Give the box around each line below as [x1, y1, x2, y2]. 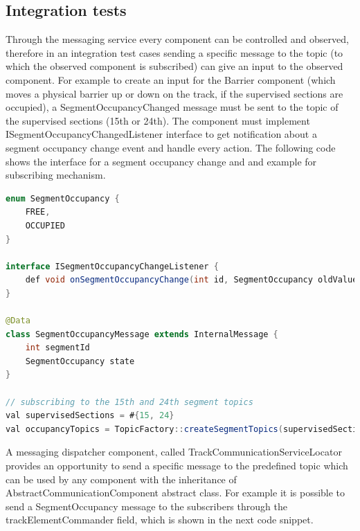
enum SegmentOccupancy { [6, 193, 120, 204]
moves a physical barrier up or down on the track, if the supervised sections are [6, 86, 343, 100]
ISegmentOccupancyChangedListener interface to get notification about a [6, 127, 317, 141]
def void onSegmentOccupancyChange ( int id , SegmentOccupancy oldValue [25, 275, 358, 285]
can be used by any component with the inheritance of [6, 471, 237, 486]
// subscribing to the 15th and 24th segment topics [6, 397, 253, 407]
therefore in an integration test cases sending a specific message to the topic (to [6, 45, 343, 60]
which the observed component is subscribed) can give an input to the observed [6, 59, 343, 73]
